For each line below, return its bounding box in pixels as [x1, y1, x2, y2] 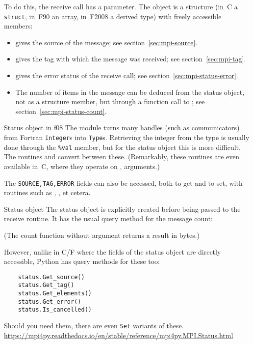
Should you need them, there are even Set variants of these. [4, 320, 184, 330]
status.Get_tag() [18, 282, 75, 289]
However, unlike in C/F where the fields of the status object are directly [4, 246, 221, 257]
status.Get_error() [18, 298, 81, 305]
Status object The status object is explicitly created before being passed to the [4, 203, 241, 214]
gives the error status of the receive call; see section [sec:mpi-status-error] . [15, 70, 238, 81]
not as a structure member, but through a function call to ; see [15, 96, 205, 107]
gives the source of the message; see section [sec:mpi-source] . [15, 37, 198, 47]
